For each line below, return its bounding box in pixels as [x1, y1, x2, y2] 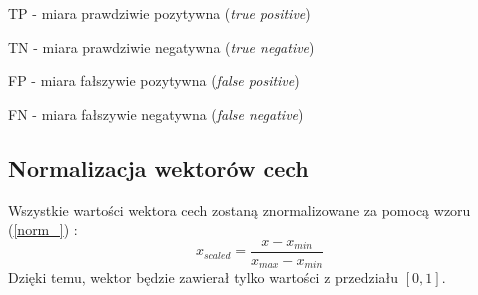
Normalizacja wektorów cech [8, 152, 309, 183]
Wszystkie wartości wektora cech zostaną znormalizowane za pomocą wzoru [8, 199, 471, 220]
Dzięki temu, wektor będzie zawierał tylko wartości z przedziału [8, 267, 399, 288]
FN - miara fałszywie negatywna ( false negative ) [8, 103, 304, 124]
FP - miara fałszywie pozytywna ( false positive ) [8, 70, 300, 91]
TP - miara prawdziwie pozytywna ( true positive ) [8, 3, 311, 23]
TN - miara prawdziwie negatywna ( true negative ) [8, 36, 315, 57]
